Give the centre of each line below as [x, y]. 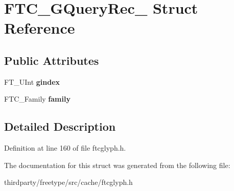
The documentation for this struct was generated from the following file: [117, 165]
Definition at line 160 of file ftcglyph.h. [65, 148]
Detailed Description [60, 126]
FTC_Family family [37, 99]
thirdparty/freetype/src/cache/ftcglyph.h [68, 182]
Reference [40, 28]
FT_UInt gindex [32, 81]
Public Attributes [52, 60]
